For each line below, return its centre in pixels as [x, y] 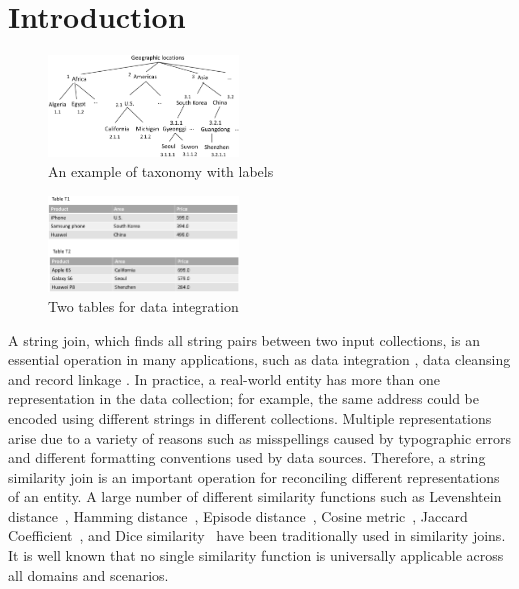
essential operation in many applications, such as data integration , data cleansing [259, 359]
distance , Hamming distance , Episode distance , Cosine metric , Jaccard [238, 515]
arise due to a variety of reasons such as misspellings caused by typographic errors [260, 437]
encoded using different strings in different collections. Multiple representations [250, 417]
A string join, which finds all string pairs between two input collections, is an [244, 339]
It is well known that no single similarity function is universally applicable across [256, 555]
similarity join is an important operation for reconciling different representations [254, 476]
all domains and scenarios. [88, 574]
